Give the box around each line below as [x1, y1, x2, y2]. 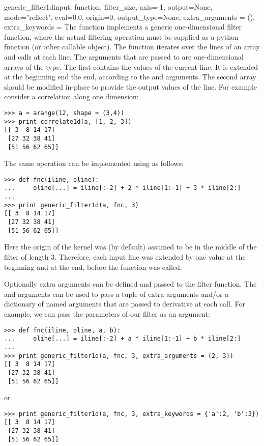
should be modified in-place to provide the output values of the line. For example [4, 81, 257, 92]
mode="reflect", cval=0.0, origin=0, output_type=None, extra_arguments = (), [4, 11, 255, 22]
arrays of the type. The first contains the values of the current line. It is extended [4, 61, 258, 72]
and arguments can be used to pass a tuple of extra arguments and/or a [4, 288, 229, 299]
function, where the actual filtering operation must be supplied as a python [4, 31, 239, 42]
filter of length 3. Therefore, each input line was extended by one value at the [4, 252, 246, 262]
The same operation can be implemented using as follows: [4, 158, 184, 169]
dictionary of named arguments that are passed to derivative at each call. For [4, 298, 245, 309]
